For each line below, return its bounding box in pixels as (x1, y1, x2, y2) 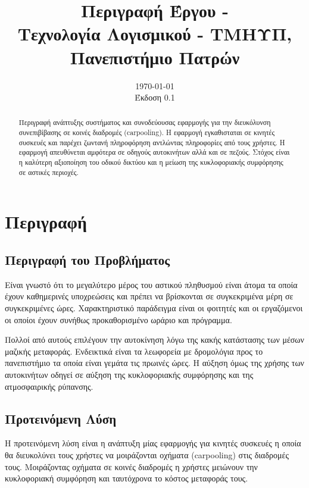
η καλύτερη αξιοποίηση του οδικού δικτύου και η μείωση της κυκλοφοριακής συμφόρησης (18, 157, 283, 167)
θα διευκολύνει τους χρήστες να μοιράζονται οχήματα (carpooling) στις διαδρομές (5, 448, 289, 461)
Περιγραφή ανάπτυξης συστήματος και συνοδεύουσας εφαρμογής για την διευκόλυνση (18, 117, 271, 127)
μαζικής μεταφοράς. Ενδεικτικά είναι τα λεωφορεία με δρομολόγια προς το (5, 345, 263, 357)
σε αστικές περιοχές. (18, 167, 79, 177)
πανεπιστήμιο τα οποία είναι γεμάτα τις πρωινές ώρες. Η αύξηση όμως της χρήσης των (5, 356, 304, 369)
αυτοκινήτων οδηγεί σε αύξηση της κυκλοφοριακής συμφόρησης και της (5, 368, 254, 380)
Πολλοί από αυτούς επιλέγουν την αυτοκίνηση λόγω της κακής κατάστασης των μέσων (5, 333, 304, 346)
